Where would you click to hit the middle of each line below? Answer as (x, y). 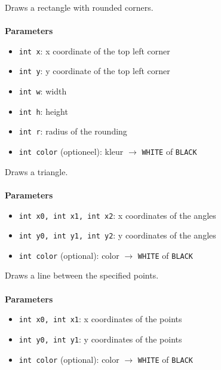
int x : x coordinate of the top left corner (94, 51)
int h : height (43, 111)
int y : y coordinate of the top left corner (94, 71)
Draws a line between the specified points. (82, 275)
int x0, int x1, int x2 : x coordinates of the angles (117, 215)
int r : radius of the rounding (73, 131)
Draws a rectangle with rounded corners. (79, 7)
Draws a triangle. (36, 171)
